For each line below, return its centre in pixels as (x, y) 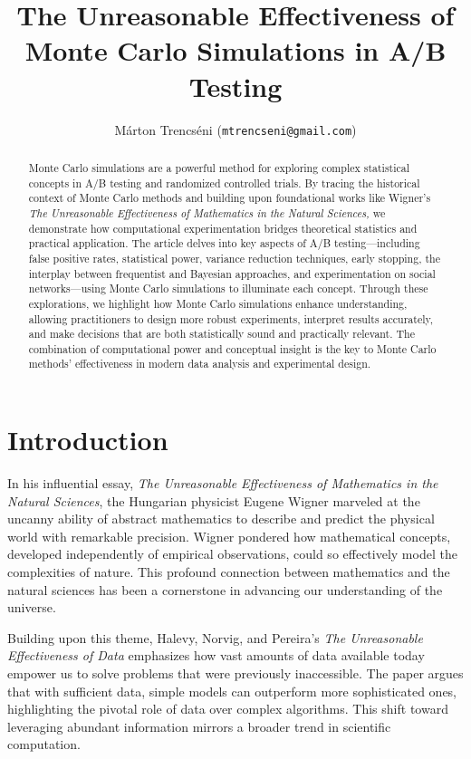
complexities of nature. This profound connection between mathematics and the (229, 572)
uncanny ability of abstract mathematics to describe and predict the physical (221, 519)
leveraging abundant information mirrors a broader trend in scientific (199, 726)
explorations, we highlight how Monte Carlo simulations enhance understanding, (218, 303)
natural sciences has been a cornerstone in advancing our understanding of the (225, 589)
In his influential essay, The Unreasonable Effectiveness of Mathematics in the (223, 483)
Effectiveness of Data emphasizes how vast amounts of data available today (216, 655)
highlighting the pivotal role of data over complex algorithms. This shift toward (228, 709)
